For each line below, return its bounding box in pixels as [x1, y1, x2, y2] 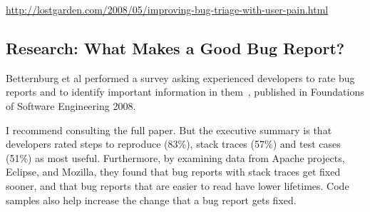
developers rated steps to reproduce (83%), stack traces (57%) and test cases [6, 136, 341, 151]
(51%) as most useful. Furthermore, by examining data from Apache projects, [6, 150, 345, 165]
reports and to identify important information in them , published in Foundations [6, 84, 364, 99]
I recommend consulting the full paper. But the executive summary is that [6, 122, 332, 137]
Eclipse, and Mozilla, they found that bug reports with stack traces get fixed [6, 164, 341, 179]
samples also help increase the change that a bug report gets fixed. [6, 192, 297, 207]
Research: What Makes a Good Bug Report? [6, 36, 345, 59]
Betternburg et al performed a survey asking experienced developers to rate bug [6, 70, 355, 85]
